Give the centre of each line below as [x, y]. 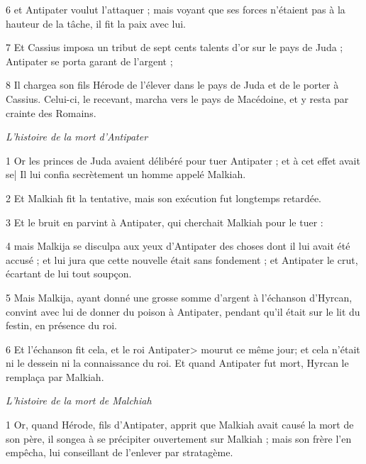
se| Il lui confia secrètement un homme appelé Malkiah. [126, 174]
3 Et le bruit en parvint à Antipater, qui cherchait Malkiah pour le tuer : [165, 222]
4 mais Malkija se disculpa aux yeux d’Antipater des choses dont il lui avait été [178, 246]
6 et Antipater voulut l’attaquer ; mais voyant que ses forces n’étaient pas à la [176, 9]
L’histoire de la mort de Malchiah [79, 401]
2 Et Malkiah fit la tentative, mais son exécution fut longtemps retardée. [164, 198]
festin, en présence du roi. [61, 325]
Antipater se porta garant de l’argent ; [89, 61]
